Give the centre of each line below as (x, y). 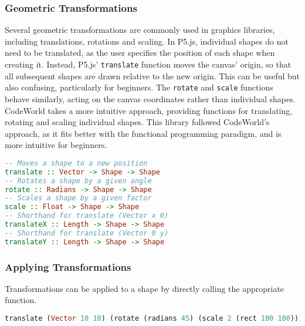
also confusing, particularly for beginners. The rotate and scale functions (139, 87)
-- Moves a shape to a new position (76, 163)
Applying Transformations (68, 266)
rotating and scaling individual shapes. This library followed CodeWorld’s (137, 122)
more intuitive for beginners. (56, 145)
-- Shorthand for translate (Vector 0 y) (87, 233)
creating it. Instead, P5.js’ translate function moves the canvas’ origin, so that (148, 64)
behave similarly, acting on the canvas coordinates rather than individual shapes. (150, 98)
